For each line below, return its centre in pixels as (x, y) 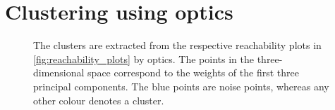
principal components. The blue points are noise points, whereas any (181, 86)
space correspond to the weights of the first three (193, 73)
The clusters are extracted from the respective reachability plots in (177, 45)
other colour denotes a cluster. (99, 100)
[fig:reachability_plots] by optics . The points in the (144, 59)
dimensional (59, 73)
